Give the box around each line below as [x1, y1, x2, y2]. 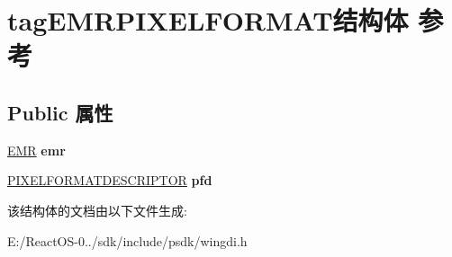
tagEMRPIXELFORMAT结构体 [7, 2, 409, 39]
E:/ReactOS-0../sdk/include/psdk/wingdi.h [7, 231, 248, 250]
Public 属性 [7, 98, 113, 126]
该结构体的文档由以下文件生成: [7, 200, 187, 219]
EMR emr [7, 140, 66, 159]
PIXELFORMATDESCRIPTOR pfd [7, 171, 212, 190]
